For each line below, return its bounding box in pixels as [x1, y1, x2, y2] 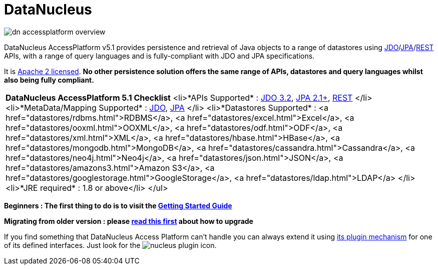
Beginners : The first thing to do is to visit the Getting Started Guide [4, 201, 232, 210]
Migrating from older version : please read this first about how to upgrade [4, 216, 253, 225]
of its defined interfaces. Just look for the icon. [4, 240, 217, 249]
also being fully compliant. [4, 75, 94, 84]
